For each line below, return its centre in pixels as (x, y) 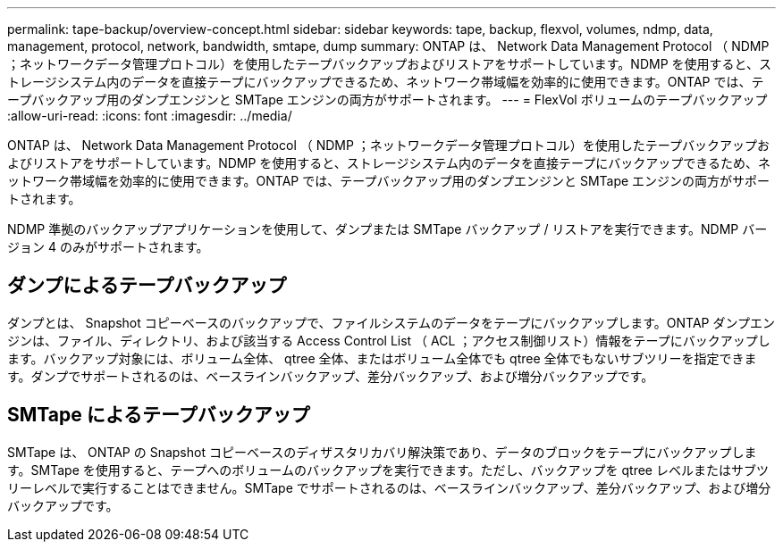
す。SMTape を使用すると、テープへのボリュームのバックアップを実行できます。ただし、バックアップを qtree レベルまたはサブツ (388, 470)
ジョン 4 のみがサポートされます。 (108, 247)
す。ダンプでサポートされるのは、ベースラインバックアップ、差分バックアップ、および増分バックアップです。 (331, 376)
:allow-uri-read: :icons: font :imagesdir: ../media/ (150, 116)
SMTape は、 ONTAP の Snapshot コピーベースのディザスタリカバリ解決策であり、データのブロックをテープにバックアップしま (382, 452)
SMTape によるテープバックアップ (159, 415)
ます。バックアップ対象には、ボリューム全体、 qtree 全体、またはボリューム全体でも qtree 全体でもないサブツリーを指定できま (382, 358)
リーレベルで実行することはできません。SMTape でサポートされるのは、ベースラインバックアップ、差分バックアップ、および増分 (389, 487)
